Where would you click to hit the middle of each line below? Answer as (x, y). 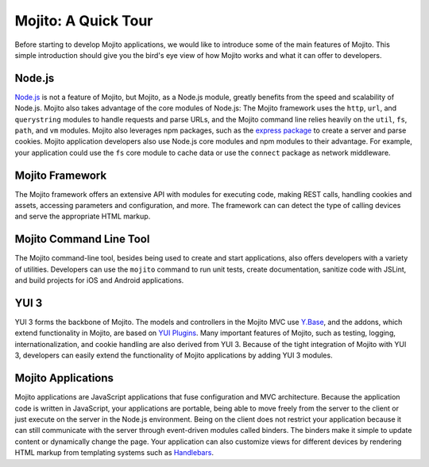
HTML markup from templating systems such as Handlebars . (114, 453)
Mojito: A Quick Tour (84, 21)
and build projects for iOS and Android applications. (99, 280)
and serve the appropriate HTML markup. (83, 216)
